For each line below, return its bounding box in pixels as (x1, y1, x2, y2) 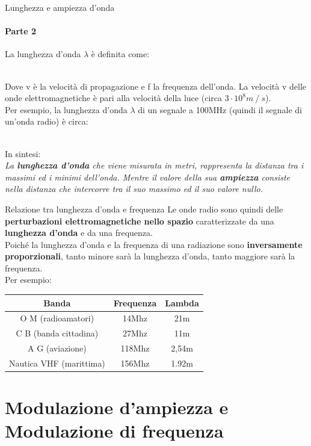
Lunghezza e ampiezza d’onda (5, 1, 115, 13)
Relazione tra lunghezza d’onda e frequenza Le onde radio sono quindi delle (5, 202, 283, 215)
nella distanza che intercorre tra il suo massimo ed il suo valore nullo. (5, 182, 263, 195)
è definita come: (91, 48, 150, 60)
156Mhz (120, 356, 150, 369)
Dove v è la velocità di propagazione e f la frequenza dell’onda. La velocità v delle (5, 79, 307, 92)
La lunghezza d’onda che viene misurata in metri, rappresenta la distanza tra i (5, 159, 304, 172)
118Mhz (120, 342, 150, 355)
